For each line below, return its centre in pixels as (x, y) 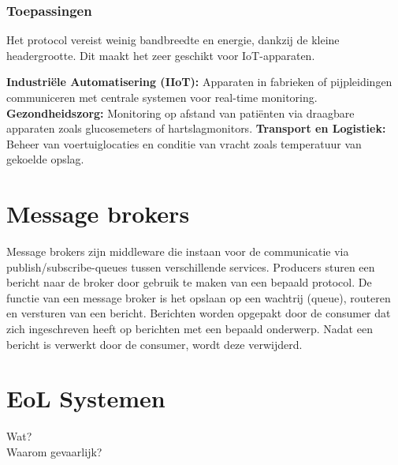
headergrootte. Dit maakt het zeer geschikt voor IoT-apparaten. (161, 55)
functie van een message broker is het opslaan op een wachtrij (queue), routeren (199, 297)
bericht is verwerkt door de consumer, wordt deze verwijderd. (154, 344)
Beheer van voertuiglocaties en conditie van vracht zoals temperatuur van (184, 143)
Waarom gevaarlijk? (54, 451)
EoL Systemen (86, 398)
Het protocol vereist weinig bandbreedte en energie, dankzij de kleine (173, 40)
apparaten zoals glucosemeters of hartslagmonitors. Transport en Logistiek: (196, 128)
